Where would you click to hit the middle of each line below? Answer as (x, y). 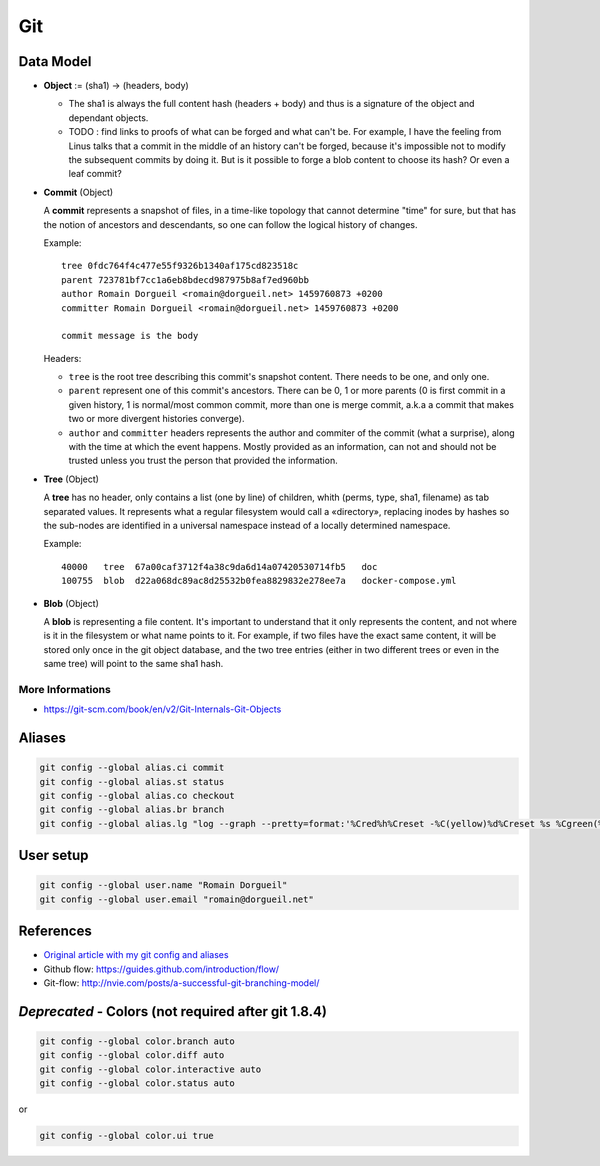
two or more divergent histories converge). (156, 419)
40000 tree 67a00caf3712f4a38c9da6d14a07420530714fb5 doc (219, 566)
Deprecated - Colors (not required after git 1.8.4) (172, 1011)
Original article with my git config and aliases (136, 955)
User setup (53, 855)
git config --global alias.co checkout (137, 796)
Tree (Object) (71, 479)
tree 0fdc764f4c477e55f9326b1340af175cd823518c (180, 266)
